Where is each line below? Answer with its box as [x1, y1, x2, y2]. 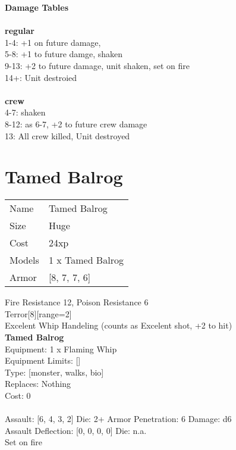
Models [10, 253, 39, 267]
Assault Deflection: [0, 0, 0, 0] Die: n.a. [5, 424, 147, 436]
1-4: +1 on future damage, [5, 36, 101, 48]
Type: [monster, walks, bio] [5, 365, 104, 378]
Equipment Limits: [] [5, 354, 81, 367]
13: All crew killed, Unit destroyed [5, 129, 130, 142]
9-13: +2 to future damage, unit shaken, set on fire [5, 59, 190, 71]
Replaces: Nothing [5, 377, 71, 390]
